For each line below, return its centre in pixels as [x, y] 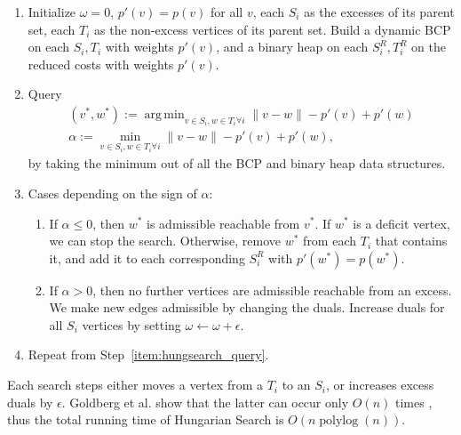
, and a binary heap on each [292, 47]
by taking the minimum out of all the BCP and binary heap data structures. [237, 163]
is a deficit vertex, [401, 223]
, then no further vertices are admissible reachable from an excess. [272, 290]
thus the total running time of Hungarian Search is [146, 419]
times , [413, 402]
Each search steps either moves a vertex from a [135, 385]
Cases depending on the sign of [112, 193]
